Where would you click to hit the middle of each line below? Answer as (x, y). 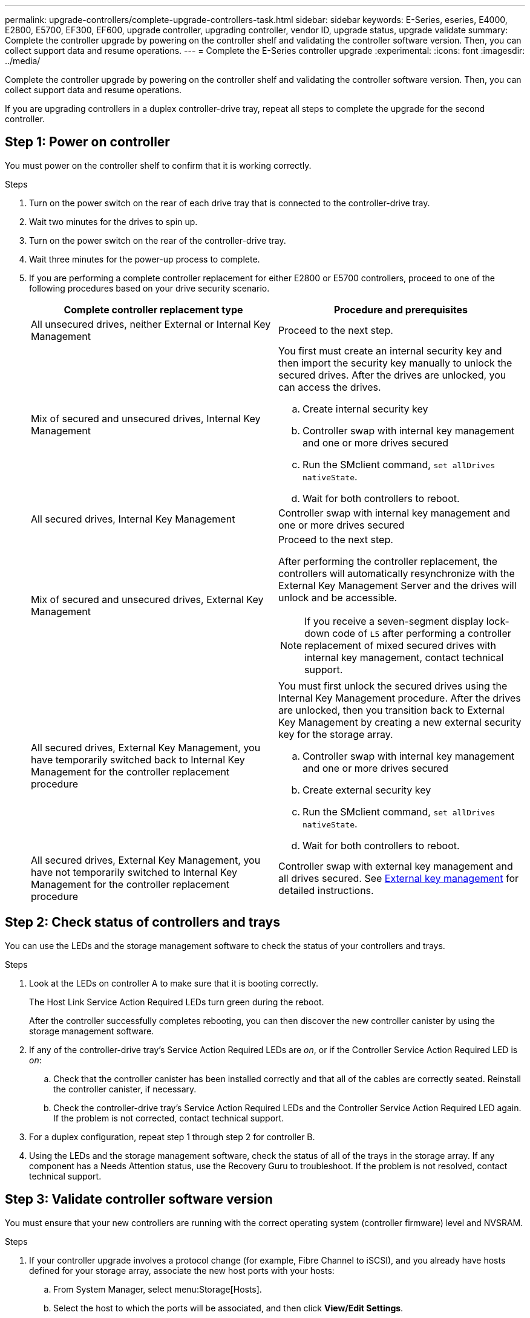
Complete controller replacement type (153, 309)
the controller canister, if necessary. (125, 1089)
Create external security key (367, 790)
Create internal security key (365, 409)
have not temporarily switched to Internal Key (134, 872)
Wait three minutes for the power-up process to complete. (145, 259)
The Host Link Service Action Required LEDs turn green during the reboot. (177, 1002)
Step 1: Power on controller (87, 142)
